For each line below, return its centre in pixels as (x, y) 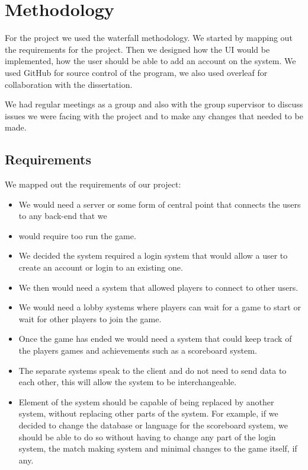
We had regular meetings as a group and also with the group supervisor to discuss (154, 104)
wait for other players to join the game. (90, 318)
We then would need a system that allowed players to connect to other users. (158, 287)
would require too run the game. (77, 235)
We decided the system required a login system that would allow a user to (153, 255)
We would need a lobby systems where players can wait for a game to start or (160, 307)
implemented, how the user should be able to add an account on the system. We (150, 61)
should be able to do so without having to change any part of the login (147, 436)
